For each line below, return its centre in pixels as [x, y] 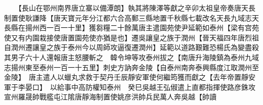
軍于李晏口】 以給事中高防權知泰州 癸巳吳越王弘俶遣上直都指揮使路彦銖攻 [130, 87]
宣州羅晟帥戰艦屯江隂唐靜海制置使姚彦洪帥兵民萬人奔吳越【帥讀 [110, 97]
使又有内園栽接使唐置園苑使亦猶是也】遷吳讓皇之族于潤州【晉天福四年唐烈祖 [131, 37]
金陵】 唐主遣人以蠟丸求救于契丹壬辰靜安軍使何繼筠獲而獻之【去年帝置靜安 [130, 77]
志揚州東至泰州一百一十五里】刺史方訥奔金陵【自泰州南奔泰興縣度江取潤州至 [131, 67]
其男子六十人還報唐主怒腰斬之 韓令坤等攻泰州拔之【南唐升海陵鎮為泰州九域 [131, 57]
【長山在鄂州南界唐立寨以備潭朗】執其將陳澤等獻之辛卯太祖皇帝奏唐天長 [137, 8]
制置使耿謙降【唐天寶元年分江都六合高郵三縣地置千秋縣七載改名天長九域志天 [131, 17]
